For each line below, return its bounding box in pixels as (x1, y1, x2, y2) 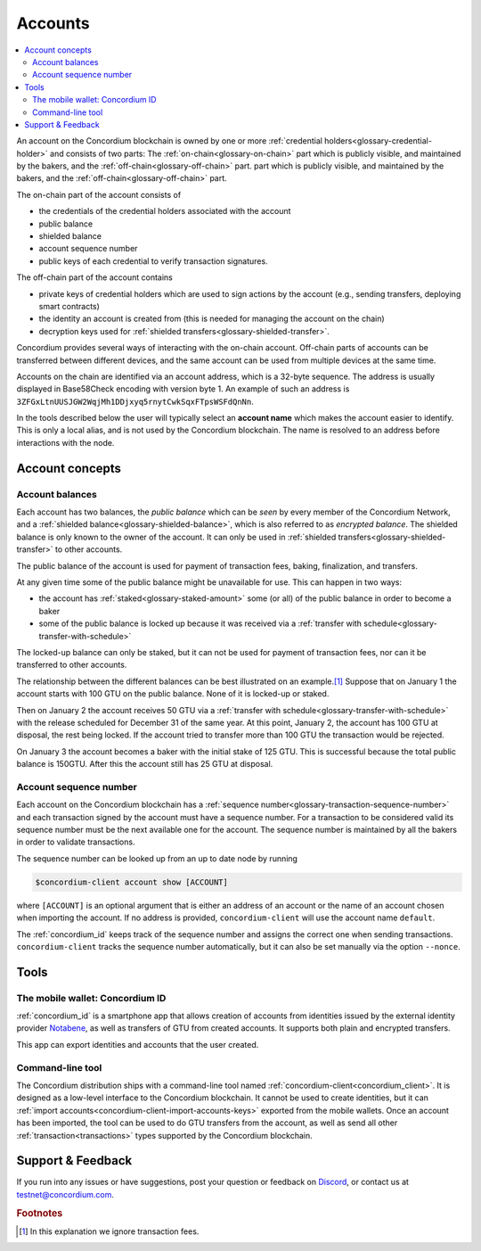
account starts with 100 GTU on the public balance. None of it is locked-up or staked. (16, 688, 330, 699)
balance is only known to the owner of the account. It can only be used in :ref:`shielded (16, 531, 337, 542)
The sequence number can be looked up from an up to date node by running (16, 852, 298, 864)
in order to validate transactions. (16, 836, 135, 847)
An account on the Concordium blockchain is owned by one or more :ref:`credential (16, 136, 322, 146)
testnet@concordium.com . (16, 1189, 115, 1199)
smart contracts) (38, 300, 100, 311)
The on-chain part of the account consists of (16, 189, 182, 200)
